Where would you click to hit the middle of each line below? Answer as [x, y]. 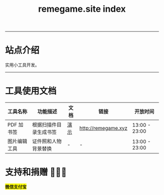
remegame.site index [82, 9]
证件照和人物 [47, 142]
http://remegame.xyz [103, 128]
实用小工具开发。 [22, 65]
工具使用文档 [31, 91]
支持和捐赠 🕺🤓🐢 [36, 172]
